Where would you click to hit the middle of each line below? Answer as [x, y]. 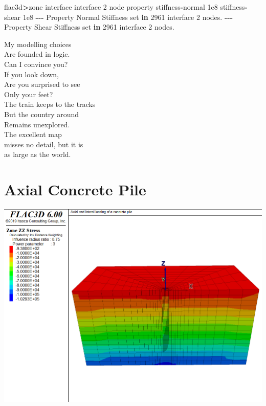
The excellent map [33, 134]
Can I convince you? [36, 64]
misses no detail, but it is [44, 144]
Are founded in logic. [37, 54]
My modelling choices [38, 44]
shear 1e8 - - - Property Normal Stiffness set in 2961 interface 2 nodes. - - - [119, 17]
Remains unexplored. [37, 124]
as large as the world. [38, 154]
